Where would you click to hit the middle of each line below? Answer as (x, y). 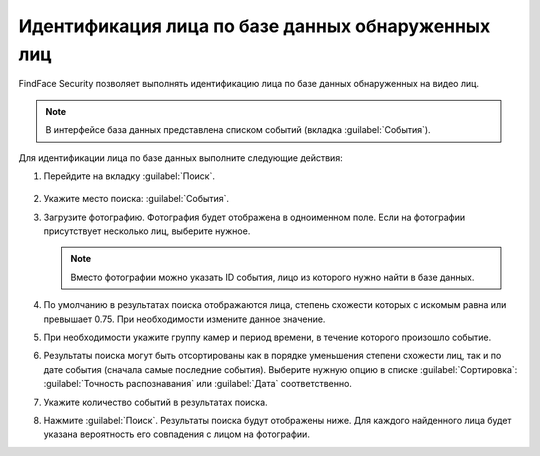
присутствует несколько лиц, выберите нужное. (147, 231)
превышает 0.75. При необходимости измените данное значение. (184, 319)
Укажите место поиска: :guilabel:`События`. (136, 199)
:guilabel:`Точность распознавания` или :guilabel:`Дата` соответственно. (197, 384)
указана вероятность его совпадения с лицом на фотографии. (176, 434)
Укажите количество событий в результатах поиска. (156, 402)
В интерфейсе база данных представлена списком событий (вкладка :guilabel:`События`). (238, 130)
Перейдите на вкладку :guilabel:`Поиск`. (129, 176)
